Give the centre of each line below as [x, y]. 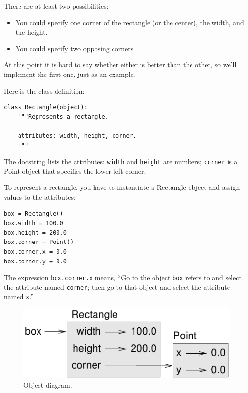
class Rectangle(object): [46, 107]
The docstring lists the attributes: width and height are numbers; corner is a [121, 161]
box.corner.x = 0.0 [35, 252]
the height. [31, 32]
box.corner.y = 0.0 [35, 261]
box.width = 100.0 [34, 223]
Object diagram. [48, 385]
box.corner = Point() [39, 242]
